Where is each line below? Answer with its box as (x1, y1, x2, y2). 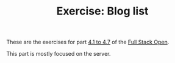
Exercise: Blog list (56, 4, 149, 18)
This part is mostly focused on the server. (6, 50, 111, 58)
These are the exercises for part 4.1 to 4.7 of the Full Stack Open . (6, 38, 170, 46)
